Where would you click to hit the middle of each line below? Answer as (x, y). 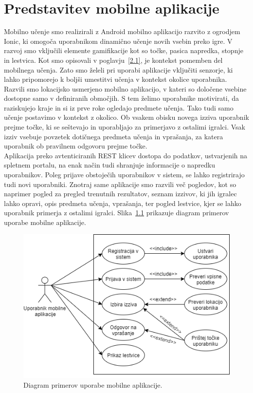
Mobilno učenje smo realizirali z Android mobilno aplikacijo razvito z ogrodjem (122, 31)
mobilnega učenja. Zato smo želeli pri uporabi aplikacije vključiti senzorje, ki (118, 69)
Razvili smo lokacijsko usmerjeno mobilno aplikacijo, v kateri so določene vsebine (125, 88)
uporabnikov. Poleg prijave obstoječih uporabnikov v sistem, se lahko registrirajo (124, 175)
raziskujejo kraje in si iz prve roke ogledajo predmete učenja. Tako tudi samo (119, 107)
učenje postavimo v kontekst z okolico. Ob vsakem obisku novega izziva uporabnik (126, 117)
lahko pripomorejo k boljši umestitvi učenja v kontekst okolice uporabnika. (116, 79)
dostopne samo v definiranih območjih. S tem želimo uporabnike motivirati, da (121, 98)
